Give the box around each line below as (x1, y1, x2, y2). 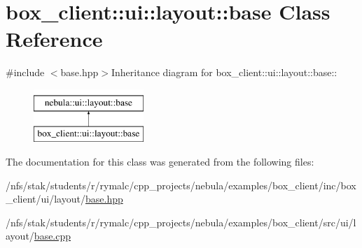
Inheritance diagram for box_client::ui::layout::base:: (111, 65, 337, 80)
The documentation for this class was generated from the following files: (6, 154, 314, 169)
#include (6, 65, 45, 80)
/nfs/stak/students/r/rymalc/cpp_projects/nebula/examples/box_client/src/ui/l (6, 214, 356, 229)
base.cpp (34, 228, 71, 243)
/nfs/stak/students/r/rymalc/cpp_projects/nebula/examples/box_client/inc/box (6, 177, 356, 192)
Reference (6, 24, 103, 53)
